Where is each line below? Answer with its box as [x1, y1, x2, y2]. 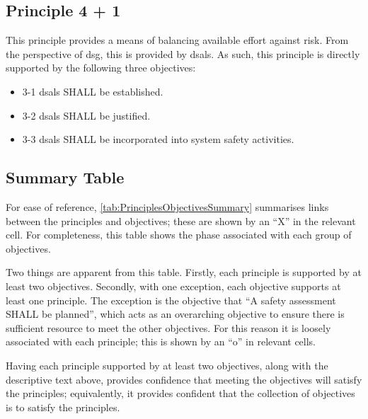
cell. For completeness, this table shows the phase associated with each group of [6, 227, 352, 242]
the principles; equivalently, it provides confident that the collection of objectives [6, 386, 355, 401]
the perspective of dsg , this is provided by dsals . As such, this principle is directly [6, 46, 360, 61]
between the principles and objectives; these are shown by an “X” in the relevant [6, 213, 356, 228]
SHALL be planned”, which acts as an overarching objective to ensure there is [6, 306, 345, 321]
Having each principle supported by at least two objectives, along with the [6, 357, 328, 372]
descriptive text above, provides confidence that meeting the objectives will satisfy [6, 372, 362, 386]
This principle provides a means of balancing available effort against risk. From [6, 33, 349, 47]
